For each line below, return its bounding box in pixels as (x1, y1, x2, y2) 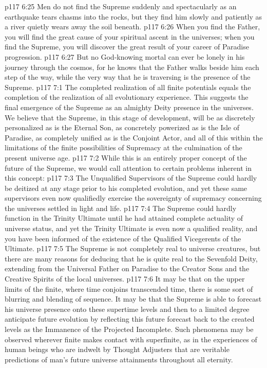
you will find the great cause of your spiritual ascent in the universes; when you (5, 31, 255, 42)
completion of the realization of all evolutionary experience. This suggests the (5, 92, 249, 102)
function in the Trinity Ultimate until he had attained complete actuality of (5, 213, 243, 223)
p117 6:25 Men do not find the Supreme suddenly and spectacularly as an (5, 1, 237, 11)
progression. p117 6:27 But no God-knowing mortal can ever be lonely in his (5, 51, 245, 62)
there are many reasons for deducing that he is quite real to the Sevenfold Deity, (5, 253, 258, 264)
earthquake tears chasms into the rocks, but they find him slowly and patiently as (5, 11, 262, 22)
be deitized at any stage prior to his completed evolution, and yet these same (5, 182, 247, 193)
